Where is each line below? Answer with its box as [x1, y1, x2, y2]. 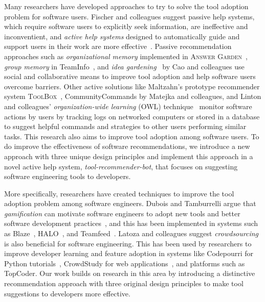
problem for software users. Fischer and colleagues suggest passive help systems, [4, 11, 255, 21]
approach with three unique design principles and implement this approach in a [4, 150, 253, 161]
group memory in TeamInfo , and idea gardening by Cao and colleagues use [4, 61, 245, 71]
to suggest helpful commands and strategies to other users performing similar [4, 121, 247, 132]
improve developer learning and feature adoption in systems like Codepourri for [4, 248, 254, 259]
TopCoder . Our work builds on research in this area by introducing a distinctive [4, 268, 255, 279]
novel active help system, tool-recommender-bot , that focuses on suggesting [4, 161, 238, 171]
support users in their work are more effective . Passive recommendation [4, 41, 232, 52]
